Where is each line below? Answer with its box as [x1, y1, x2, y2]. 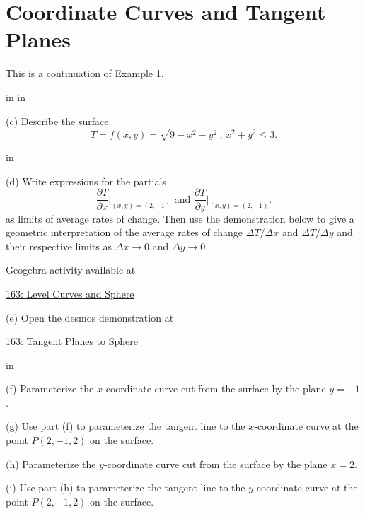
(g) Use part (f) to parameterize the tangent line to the [6, 419, 245, 433]
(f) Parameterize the [6, 381, 94, 396]
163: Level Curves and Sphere [6, 286, 134, 300]
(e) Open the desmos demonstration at [6, 310, 174, 325]
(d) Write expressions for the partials [6, 173, 166, 188]
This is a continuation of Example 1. [6, 66, 164, 81]
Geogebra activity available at [6, 262, 136, 277]
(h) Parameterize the [6, 456, 96, 471]
